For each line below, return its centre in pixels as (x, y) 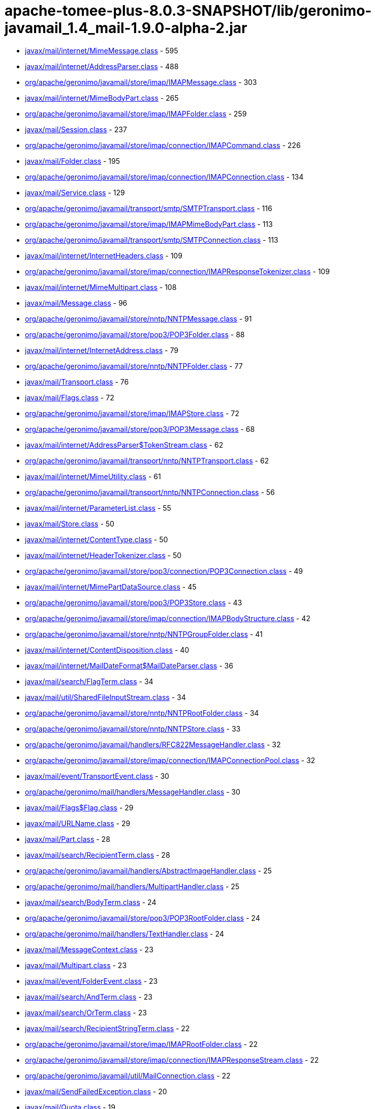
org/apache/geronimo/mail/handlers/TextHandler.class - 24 (124, 933)
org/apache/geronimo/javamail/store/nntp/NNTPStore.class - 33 (133, 728)
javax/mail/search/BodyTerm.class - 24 (91, 902)
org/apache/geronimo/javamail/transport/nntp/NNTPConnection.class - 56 (150, 492)
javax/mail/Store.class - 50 (70, 523)
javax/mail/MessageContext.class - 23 (89, 949)
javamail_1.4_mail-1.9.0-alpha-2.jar (126, 28)
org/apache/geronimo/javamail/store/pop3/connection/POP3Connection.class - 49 (164, 571)
